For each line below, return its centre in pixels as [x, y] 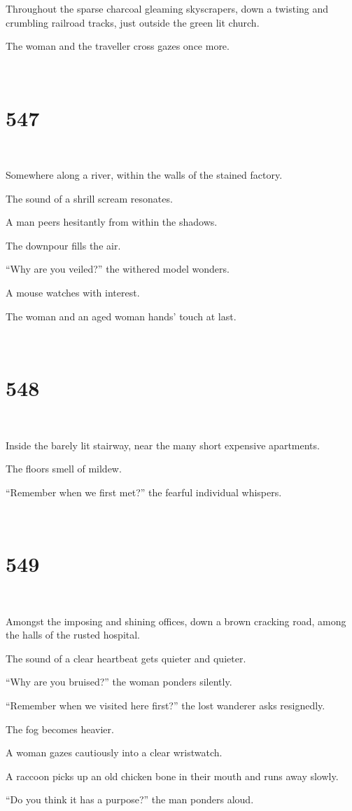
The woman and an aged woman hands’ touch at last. [121, 316]
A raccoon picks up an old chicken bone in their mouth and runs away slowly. [172, 776]
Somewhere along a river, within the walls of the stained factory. [144, 175]
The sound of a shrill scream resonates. [89, 198]
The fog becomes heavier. [60, 729]
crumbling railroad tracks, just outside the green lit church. [133, 22]
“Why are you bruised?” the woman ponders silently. [119, 682]
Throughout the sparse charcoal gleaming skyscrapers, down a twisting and [167, 8]
